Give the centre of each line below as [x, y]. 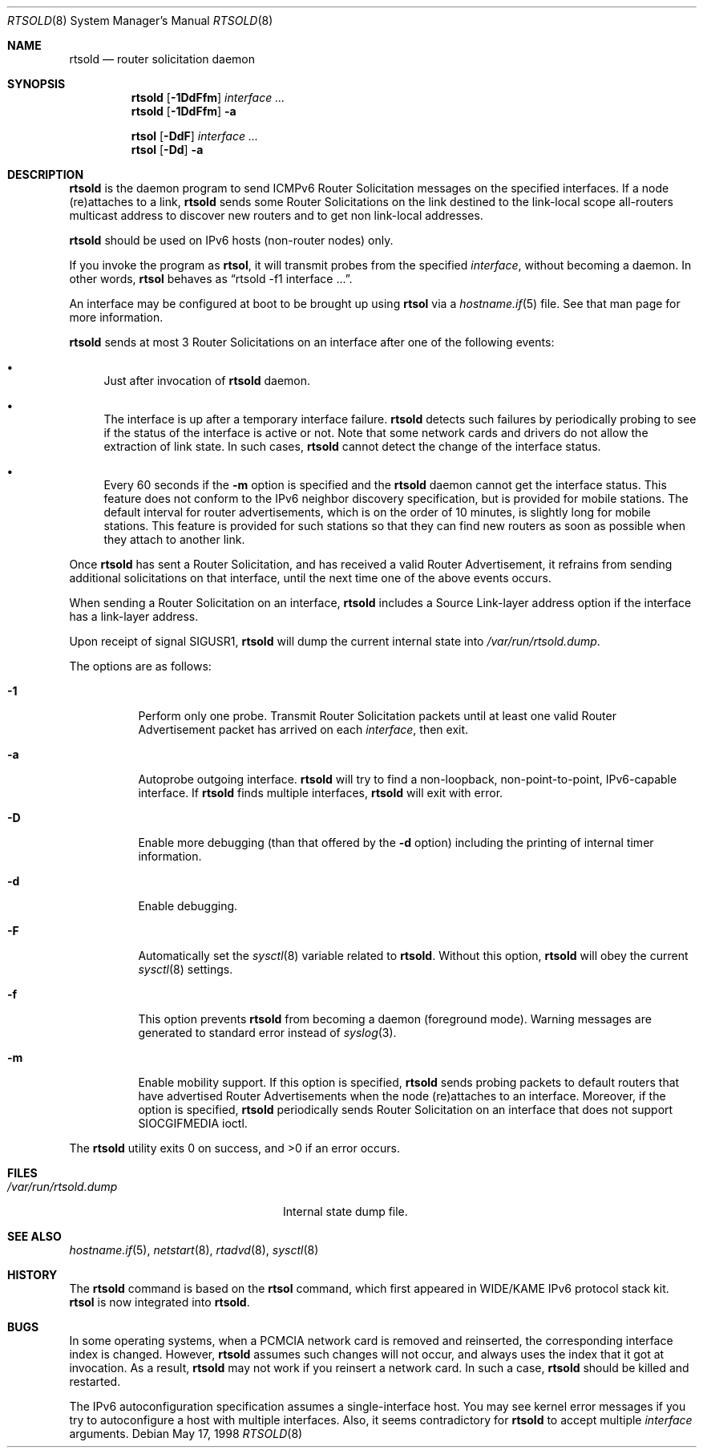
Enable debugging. [188, 906]
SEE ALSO [34, 1236]
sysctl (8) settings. [186, 969]
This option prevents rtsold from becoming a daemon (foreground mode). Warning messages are [395, 1019]
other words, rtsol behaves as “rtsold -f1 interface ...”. [211, 279]
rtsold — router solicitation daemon [162, 59]
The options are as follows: [140, 666]
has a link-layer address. [134, 616]
